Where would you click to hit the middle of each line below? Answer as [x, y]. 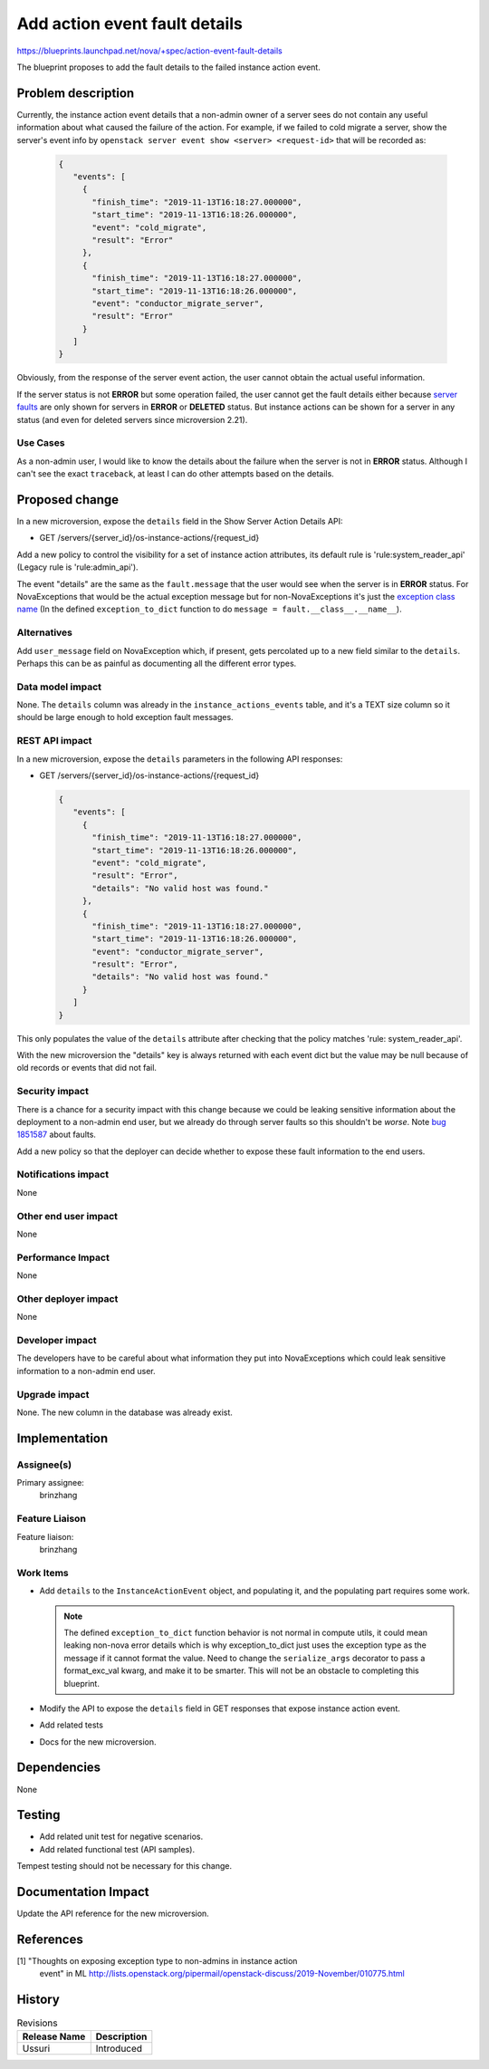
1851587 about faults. [57, 1135]
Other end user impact [67, 1216]
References [50, 1939]
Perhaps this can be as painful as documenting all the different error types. [157, 663]
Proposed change [68, 500]
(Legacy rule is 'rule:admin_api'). [78, 567]
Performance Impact [63, 1257]
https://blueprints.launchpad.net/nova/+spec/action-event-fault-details [149, 51]
